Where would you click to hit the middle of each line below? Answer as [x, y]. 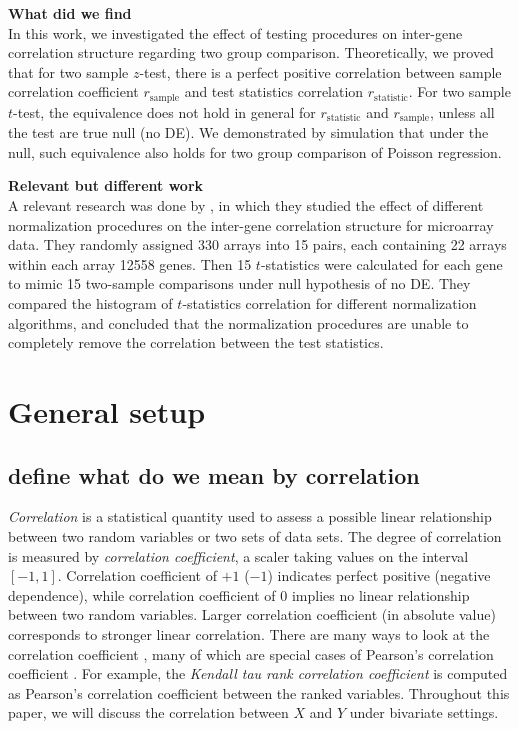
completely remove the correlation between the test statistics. [196, 342]
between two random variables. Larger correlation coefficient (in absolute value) [252, 614]
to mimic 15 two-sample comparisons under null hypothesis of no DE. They [239, 283]
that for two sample [68, 71]
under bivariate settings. [424, 712]
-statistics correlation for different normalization [329, 303]
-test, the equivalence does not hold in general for [164, 111]
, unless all [462, 111]
